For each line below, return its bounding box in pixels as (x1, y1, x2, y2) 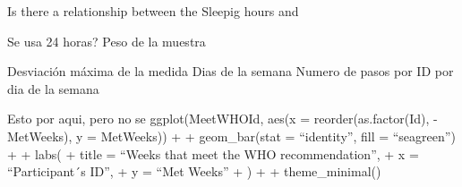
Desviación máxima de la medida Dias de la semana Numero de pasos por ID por (7, 62, 454, 81)
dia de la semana (7, 79, 99, 98)
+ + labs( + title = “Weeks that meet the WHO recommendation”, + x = (7, 144, 419, 163)
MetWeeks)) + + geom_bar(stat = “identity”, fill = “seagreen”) (100, 126, 456, 145)
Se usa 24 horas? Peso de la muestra (7, 31, 206, 50)
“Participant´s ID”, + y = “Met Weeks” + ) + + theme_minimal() (7, 162, 381, 181)
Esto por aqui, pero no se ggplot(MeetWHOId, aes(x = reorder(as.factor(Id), (7, 109, 430, 128)
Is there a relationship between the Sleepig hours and (7, 2, 299, 20)
